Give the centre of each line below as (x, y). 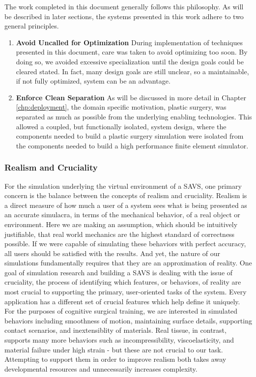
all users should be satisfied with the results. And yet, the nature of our (112, 253)
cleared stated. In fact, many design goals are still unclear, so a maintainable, (132, 71)
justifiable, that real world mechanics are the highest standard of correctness (120, 234)
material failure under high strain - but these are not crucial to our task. (114, 349)
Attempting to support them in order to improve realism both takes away (115, 359)
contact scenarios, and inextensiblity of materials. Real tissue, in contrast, (115, 330)
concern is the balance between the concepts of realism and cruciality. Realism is (126, 195)
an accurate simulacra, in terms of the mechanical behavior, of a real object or (122, 215)
